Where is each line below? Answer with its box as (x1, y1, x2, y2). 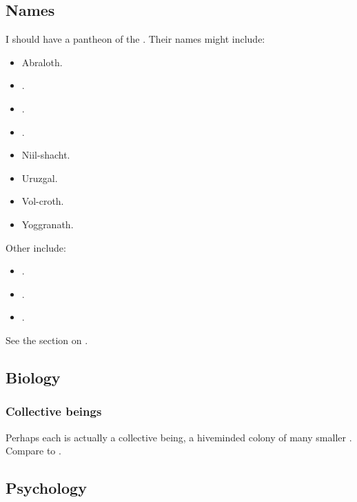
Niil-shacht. (21, 148, 70, 162)
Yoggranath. (21, 217, 74, 231)
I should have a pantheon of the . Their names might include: (6, 32, 265, 46)
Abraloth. (21, 54, 63, 69)
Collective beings (6, 403, 102, 420)
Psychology (6, 477, 87, 499)
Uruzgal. (21, 170, 58, 185)
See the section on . (6, 332, 88, 347)
